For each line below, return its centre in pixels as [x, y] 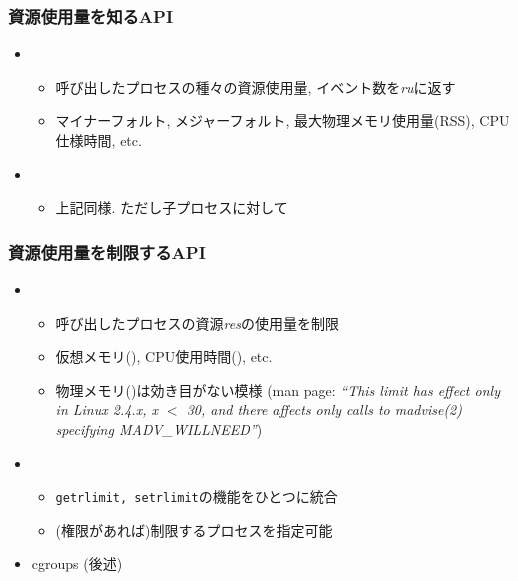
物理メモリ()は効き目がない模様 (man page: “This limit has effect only [277, 389]
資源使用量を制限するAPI [107, 251]
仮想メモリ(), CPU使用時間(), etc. [164, 356]
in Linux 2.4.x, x [106, 409]
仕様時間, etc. [98, 140]
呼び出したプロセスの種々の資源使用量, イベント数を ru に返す [255, 86]
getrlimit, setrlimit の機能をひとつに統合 [196, 496]
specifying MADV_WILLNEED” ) [159, 428]
